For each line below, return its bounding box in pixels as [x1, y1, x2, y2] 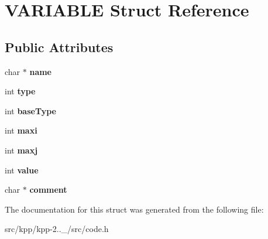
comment [29, 183, 67, 196]
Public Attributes [5, 37, 114, 56]
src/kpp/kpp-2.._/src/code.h [5, 223, 109, 235]
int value [5, 163, 39, 176]
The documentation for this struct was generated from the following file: [5, 203, 264, 215]
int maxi [5, 124, 37, 136]
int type [5, 85, 36, 97]
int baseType [5, 104, 56, 117]
